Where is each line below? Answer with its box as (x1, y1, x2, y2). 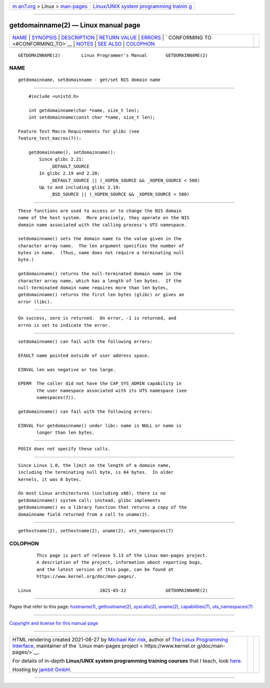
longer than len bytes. (36, 430, 95, 435)
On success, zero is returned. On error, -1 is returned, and (18, 315, 176, 321)
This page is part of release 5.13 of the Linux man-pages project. (36, 552, 208, 558)
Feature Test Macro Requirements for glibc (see (18, 128, 139, 134)
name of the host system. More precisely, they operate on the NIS (18, 215, 189, 221)
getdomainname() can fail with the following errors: (18, 408, 152, 414)
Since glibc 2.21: (39, 157, 84, 162)
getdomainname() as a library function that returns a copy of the (18, 504, 187, 510)
